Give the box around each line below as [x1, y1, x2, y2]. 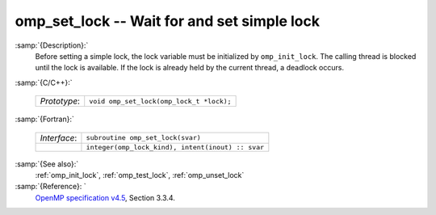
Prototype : [40, 95, 81, 107]
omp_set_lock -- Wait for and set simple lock [15, 12, 321, 30]
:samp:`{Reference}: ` [15, 182, 86, 192]
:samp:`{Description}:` [15, 40, 89, 50]
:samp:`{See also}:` [15, 158, 79, 169]
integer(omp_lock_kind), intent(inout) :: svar [86, 142, 265, 151]
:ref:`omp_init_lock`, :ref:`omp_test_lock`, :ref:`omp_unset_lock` [35, 170, 245, 179]
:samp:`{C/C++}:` [15, 78, 73, 87]
